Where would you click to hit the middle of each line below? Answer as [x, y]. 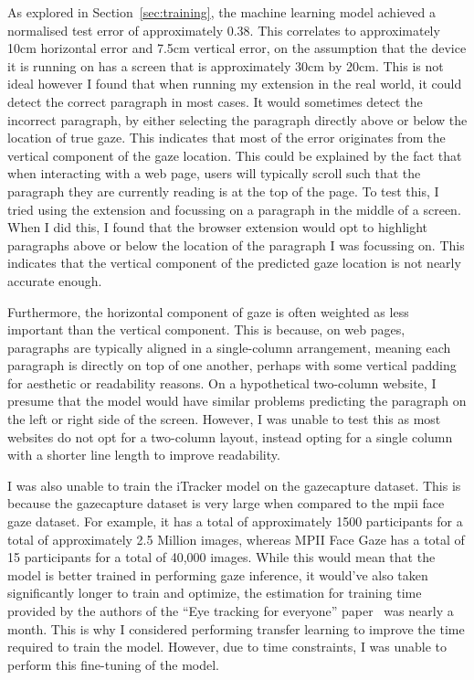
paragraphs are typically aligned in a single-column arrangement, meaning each [229, 347]
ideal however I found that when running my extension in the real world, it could [235, 84]
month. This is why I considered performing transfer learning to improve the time [236, 628]
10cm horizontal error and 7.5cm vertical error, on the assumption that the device [237, 48]
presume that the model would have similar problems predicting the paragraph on [237, 401]
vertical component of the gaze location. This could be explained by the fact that [235, 155]
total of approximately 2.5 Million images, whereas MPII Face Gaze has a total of [236, 539]
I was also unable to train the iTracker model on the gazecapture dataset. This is [234, 485]
